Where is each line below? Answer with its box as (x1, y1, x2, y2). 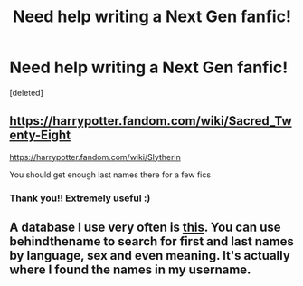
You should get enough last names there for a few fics (9, 169, 211, 180)
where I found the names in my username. (9, 262, 251, 278)
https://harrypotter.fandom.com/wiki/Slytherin (9, 151, 181, 162)
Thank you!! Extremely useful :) (9, 192, 151, 205)
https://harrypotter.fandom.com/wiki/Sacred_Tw (9, 113, 292, 129)
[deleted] (9, 87, 43, 98)
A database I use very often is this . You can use (9, 220, 281, 235)
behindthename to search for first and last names (9, 234, 294, 250)
